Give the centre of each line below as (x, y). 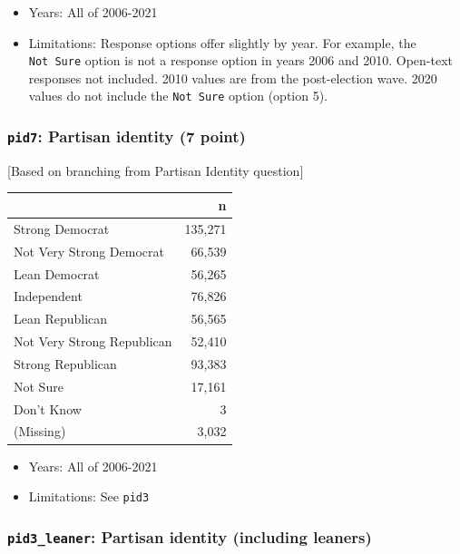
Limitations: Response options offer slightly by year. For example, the (222, 42)
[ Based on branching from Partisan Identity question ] (156, 170)
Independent (48, 296)
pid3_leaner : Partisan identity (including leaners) (190, 536)
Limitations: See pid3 (89, 496)
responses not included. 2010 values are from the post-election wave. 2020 (233, 78)
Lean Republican (61, 319)
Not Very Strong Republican (93, 341)
